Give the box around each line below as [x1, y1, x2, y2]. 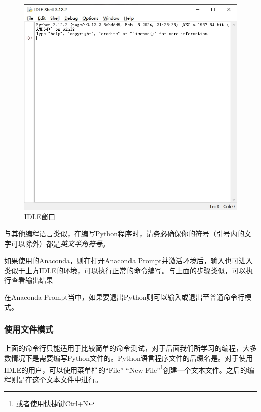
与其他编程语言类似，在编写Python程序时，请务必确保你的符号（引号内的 [4, 228, 244, 239]
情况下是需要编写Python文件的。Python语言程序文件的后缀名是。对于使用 [11, 353, 253, 363]
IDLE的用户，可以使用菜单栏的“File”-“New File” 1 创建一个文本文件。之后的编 [4, 363, 254, 375]
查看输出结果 [11, 275, 53, 285]
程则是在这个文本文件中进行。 [4, 374, 102, 384]
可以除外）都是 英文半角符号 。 [11, 238, 109, 249]
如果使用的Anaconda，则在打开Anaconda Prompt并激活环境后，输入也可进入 [4, 255, 253, 266]
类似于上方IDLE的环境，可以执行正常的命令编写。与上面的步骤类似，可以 [4, 265, 246, 275]
